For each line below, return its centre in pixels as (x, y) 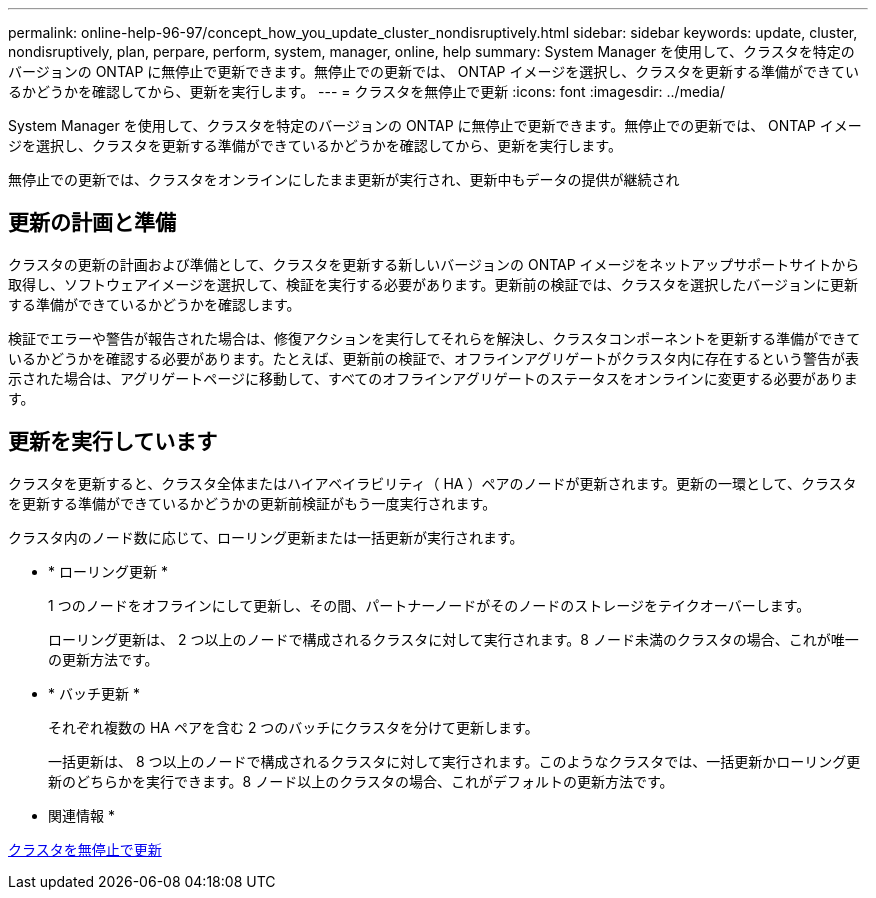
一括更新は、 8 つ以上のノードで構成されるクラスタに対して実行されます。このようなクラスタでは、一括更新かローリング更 (454, 761)
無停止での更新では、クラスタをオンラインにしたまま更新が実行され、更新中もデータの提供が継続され (344, 179)
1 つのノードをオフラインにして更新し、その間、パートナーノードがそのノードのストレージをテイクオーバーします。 (429, 605)
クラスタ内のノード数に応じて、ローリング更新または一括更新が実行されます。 (266, 537)
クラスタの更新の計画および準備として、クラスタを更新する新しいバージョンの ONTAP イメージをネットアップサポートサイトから (434, 264)
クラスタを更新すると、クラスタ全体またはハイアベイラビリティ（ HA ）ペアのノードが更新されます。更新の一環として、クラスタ (432, 483)
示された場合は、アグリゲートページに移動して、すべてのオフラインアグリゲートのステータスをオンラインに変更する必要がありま (433, 378)
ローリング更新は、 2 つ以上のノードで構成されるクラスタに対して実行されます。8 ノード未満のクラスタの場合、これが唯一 (453, 639)
